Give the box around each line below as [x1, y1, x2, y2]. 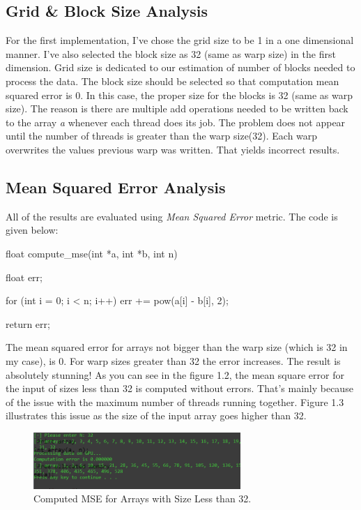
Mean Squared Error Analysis [6, 176, 226, 197]
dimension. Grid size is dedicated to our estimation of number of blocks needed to [6, 60, 355, 75]
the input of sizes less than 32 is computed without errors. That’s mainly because [6, 381, 353, 396]
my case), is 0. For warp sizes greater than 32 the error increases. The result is [6, 353, 341, 368]
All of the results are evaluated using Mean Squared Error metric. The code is [6, 209, 338, 223]
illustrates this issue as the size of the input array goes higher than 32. [6, 408, 307, 423]
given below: [6, 223, 59, 237]
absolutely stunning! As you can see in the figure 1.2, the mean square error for [6, 367, 344, 382]
